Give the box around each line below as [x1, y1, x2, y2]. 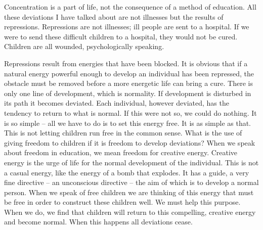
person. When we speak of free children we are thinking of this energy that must [4, 187, 254, 197]
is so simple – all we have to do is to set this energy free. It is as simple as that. [4, 117, 251, 128]
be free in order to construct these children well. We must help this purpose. [4, 197, 241, 207]
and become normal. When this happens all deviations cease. [4, 216, 193, 227]
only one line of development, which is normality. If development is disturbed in [4, 87, 251, 98]
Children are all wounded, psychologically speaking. [4, 41, 164, 52]
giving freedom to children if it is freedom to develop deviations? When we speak [4, 137, 255, 148]
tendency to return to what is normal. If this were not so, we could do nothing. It [4, 107, 257, 118]
